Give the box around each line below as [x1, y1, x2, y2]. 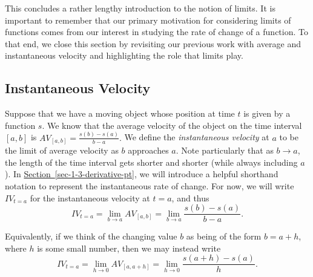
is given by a [243, 107, 291, 120]
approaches [128, 144, 169, 157]
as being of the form [186, 230, 262, 243]
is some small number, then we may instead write [37, 241, 221, 254]
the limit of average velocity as [5, 144, 119, 157]
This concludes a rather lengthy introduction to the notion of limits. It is [5, 2, 275, 14]
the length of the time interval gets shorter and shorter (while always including [5, 155, 298, 168]
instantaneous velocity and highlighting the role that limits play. [5, 49, 243, 62]
